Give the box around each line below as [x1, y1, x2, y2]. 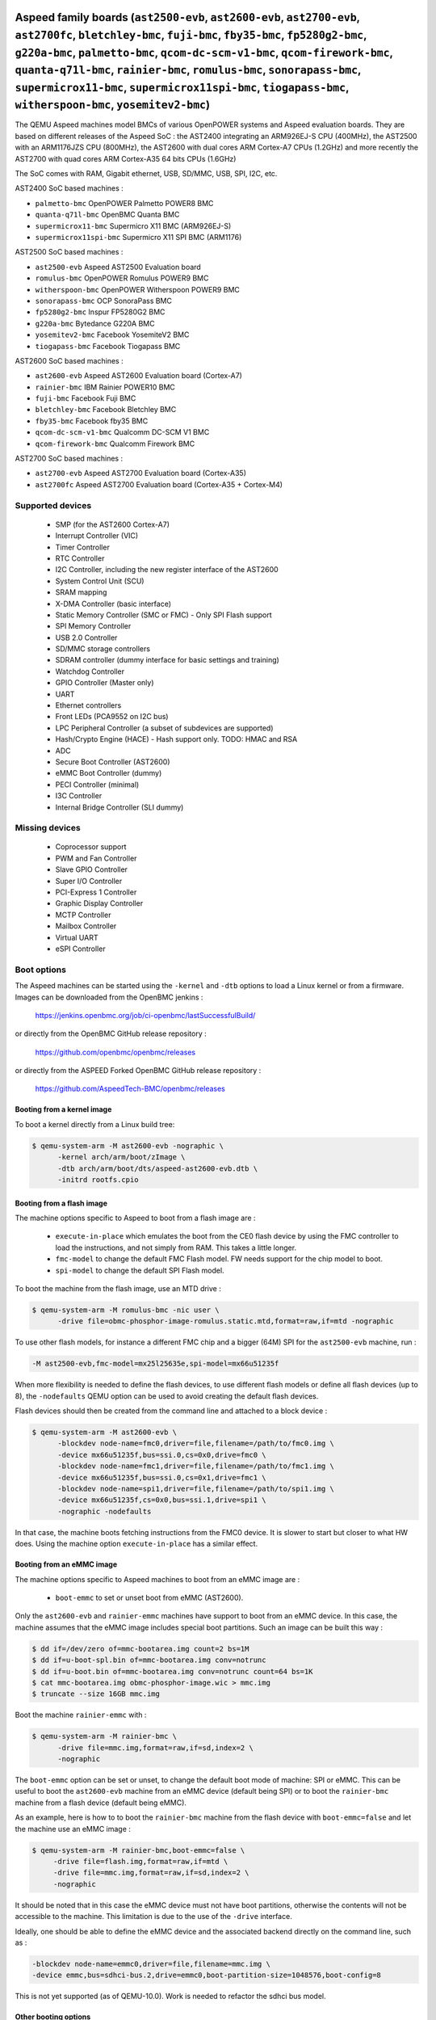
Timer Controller [55, 542, 111, 552]
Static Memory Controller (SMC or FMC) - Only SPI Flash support [55, 610, 272, 620]
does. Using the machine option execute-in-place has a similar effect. [15, 1539, 258, 1549]
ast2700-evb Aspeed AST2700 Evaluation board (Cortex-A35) [35, 469, 246, 478]
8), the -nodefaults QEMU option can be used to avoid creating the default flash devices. [15, 1391, 319, 1401]
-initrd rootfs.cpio [57, 1176, 139, 1185]
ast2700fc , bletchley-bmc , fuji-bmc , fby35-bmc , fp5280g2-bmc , [15, 28, 367, 42]
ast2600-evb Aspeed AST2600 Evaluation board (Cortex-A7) [35, 371, 242, 381]
